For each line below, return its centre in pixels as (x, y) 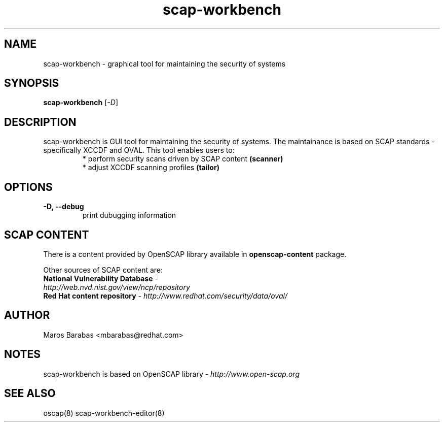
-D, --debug (64, 207)
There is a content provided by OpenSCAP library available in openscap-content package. (195, 254)
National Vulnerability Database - (101, 278)
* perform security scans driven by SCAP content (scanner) (183, 159)
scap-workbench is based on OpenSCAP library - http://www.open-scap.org (172, 374)
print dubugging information (129, 215)
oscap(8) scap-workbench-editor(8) (104, 413)
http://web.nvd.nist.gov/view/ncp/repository (117, 287)
